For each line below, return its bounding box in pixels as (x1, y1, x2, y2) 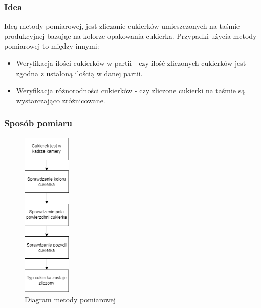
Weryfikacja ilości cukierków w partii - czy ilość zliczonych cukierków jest (16, 58, 246, 68)
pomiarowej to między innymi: (4, 40, 99, 51)
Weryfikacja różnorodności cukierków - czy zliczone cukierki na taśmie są (16, 85, 245, 96)
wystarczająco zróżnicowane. (16, 95, 105, 105)
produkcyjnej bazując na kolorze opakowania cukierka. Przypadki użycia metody (4, 30, 257, 41)
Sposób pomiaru (4, 117, 73, 129)
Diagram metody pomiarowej (25, 294, 116, 304)
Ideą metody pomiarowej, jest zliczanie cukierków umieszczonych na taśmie (4, 20, 240, 31)
